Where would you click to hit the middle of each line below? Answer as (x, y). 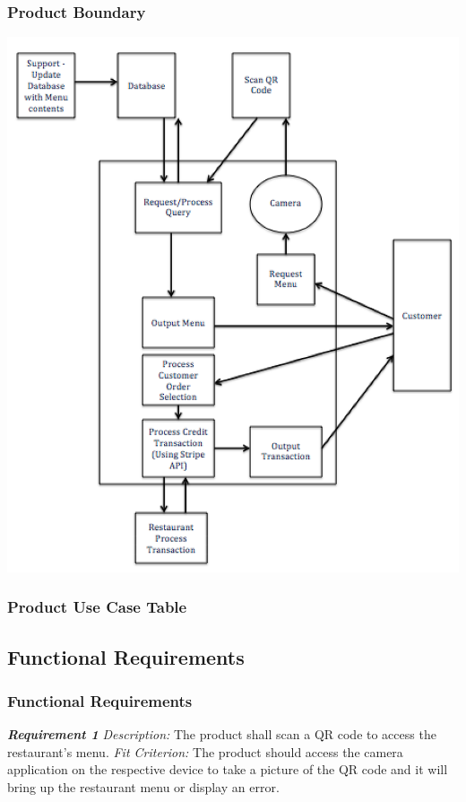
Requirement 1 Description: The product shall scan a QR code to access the (222, 734)
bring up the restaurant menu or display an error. (143, 787)
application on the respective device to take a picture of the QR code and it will (228, 769)
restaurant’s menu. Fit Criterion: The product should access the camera (205, 751)
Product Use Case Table (97, 607)
